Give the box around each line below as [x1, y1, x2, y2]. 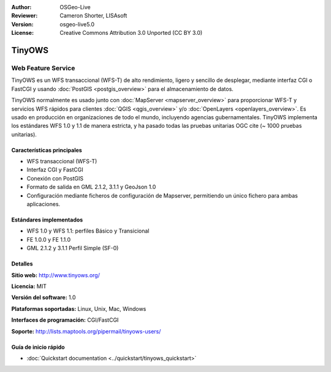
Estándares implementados [11, 216, 83, 223]
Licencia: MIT [11, 282, 47, 290]
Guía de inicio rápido [11, 343, 65, 351]
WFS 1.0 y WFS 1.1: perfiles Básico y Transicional [26, 227, 150, 235]
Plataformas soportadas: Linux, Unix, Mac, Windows [11, 305, 146, 312]
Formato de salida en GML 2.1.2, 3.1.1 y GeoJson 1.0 [26, 184, 156, 191]
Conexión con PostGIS [26, 174, 84, 182]
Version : [11, 20, 34, 28]
